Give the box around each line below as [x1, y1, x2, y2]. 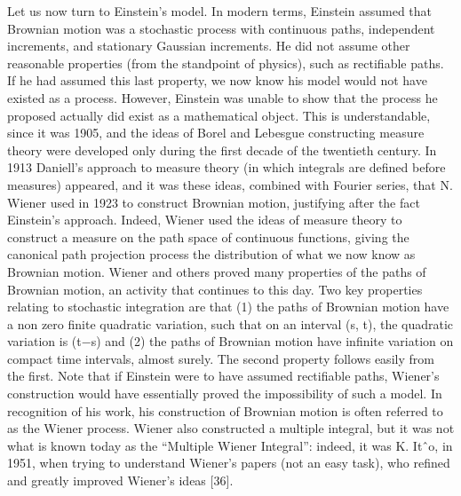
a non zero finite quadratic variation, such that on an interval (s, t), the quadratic [7, 314, 454, 333]
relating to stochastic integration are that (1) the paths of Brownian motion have [7, 297, 449, 316]
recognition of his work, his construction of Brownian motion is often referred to [7, 401, 443, 420]
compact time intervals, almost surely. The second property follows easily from [7, 349, 434, 367]
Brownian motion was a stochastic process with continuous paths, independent [7, 19, 435, 37]
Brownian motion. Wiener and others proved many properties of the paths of [7, 262, 426, 280]
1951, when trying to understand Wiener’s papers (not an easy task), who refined [7, 453, 450, 472]
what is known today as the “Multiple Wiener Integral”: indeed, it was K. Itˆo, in [7, 436, 453, 454]
